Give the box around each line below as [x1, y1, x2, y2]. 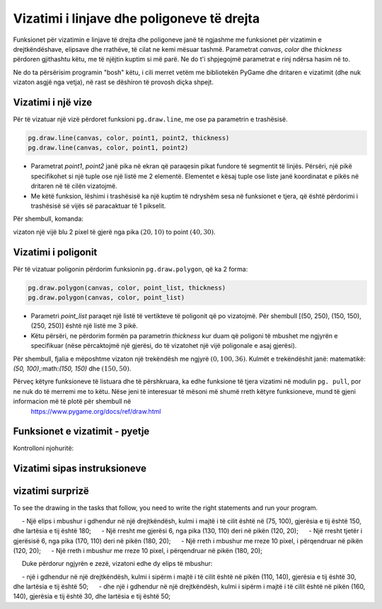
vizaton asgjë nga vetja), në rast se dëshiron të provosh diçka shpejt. [13, 78, 214, 86]
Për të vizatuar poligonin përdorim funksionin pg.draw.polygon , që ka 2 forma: [13, 265, 248, 273]
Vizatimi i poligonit [13, 246, 98, 258]
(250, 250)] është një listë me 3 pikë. [30, 322, 138, 330]
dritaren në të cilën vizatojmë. [30, 182, 117, 190]
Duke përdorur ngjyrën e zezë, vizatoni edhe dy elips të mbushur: [21, 559, 213, 568]
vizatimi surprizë [13, 485, 89, 497]
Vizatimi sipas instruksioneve [13, 463, 146, 475]
